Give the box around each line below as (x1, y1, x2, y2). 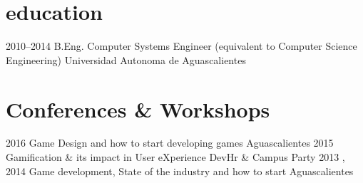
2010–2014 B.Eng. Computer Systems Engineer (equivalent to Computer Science (6, 38, 357, 53)
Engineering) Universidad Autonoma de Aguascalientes (6, 52, 246, 67)
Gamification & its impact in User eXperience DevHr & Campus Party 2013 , (6, 150, 345, 164)
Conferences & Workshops (6, 94, 270, 123)
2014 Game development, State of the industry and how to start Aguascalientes (6, 163, 354, 178)
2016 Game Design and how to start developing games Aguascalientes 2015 (6, 135, 334, 150)
